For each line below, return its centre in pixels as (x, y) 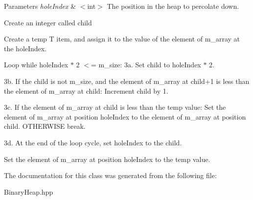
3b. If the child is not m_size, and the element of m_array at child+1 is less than (127, 81)
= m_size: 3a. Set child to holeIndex (146, 65)
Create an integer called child (48, 22)
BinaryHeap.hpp (29, 191)
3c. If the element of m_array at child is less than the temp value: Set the (115, 107)
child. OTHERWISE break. (45, 126)
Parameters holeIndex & (40, 6)
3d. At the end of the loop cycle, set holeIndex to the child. (93, 142)
